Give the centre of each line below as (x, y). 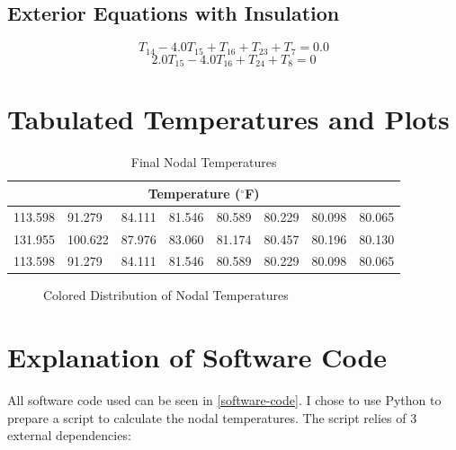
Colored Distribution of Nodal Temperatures (166, 295)
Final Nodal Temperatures (204, 162)
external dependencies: (69, 435)
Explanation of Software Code (197, 357)
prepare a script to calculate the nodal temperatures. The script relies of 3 (212, 417)
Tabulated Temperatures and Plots (228, 119)
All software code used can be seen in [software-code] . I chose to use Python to (224, 400)
